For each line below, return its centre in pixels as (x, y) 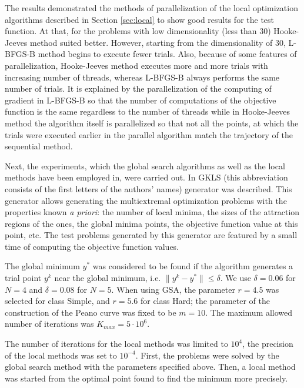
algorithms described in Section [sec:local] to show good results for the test (140, 19)
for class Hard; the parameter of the (205, 301)
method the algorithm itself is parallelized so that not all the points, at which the (152, 123)
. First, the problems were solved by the (207, 355)
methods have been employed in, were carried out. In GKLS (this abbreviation (146, 177)
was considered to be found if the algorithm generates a (193, 266)
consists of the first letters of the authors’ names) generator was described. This (148, 188)
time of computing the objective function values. (92, 246)
